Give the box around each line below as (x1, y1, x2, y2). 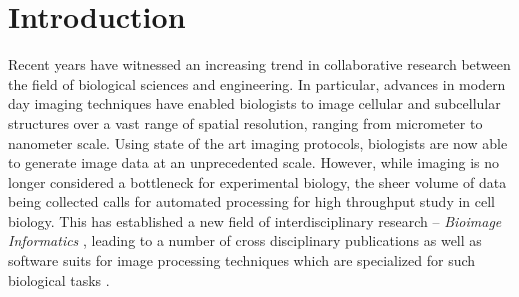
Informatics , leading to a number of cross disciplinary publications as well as (8, 230, 482, 251)
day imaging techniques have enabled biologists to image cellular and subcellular (8, 93, 501, 114)
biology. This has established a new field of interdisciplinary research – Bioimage (8, 210, 502, 231)
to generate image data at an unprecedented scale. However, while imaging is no (8, 152, 499, 173)
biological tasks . (8, 269, 110, 290)
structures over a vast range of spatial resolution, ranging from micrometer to (8, 112, 483, 133)
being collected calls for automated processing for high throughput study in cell (8, 191, 496, 212)
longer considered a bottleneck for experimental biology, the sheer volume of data (8, 171, 507, 192)
